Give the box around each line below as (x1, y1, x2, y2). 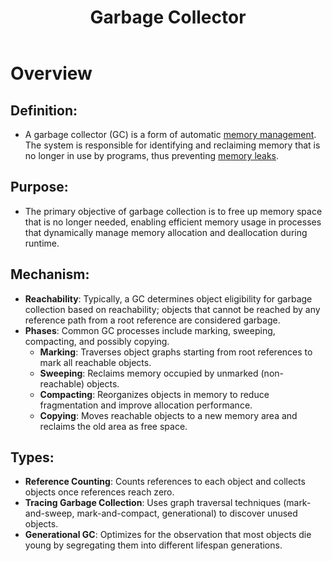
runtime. (24, 237, 60, 249)
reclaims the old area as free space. (39, 420, 188, 432)
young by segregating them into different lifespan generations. (24, 539, 283, 551)
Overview (10, 62, 93, 85)
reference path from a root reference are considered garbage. (24, 314, 281, 326)
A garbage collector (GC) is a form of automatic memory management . (24, 129, 317, 140)
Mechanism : (10, 266, 90, 283)
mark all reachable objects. (39, 356, 152, 368)
